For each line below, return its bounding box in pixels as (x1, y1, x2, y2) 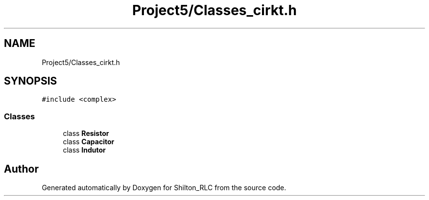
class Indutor (63, 146, 106, 155)
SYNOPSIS (4, 75, 57, 88)
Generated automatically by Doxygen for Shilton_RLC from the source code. (42, 183, 286, 192)
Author (4, 162, 39, 175)
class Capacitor (63, 137, 115, 146)
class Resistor (63, 129, 109, 138)
